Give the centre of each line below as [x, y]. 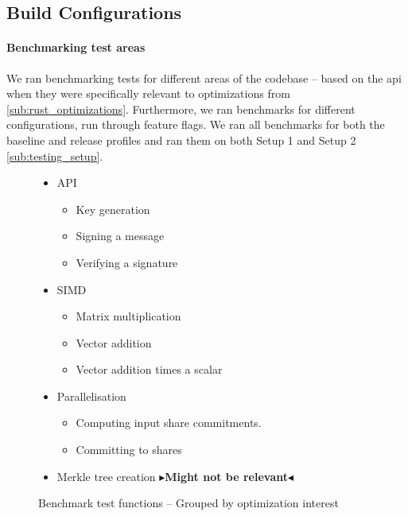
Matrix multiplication [128, 316]
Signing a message [120, 236]
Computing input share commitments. [169, 423]
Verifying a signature [127, 262]
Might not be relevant [226, 476]
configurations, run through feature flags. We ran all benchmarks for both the [196, 124]
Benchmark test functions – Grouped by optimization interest [188, 503]
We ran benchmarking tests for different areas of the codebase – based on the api [204, 78]
